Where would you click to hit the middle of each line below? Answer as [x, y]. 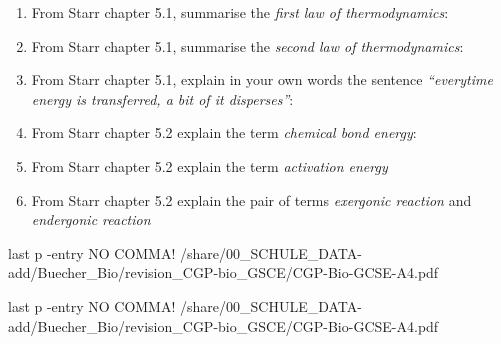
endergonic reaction [91, 219]
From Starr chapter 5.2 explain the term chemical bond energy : [224, 132]
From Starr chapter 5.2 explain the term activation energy [209, 165]
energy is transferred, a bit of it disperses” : [162, 98]
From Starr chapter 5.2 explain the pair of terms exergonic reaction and [251, 199]
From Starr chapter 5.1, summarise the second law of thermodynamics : [247, 45]
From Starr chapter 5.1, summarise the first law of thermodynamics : [240, 12]
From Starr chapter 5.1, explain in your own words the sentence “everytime [262, 79]
